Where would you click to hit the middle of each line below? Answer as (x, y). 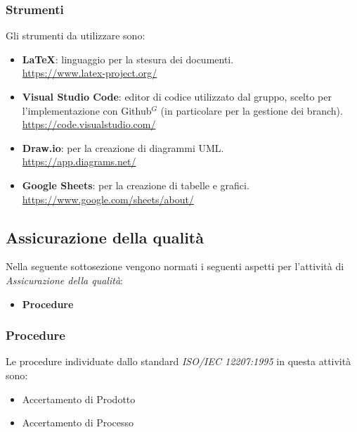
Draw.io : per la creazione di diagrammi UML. (123, 147)
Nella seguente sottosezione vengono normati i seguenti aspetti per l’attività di (175, 266)
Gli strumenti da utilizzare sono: (76, 36)
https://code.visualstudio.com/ (89, 124)
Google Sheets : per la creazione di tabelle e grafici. (136, 185)
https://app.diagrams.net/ (79, 161)
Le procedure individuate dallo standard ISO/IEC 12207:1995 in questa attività (178, 361)
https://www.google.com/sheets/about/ (108, 199)
